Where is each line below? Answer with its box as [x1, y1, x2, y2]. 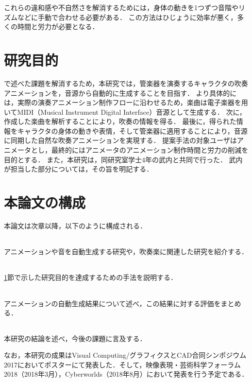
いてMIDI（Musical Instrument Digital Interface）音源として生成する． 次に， [4, 106, 246, 117]
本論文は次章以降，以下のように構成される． [4, 220, 147, 230]
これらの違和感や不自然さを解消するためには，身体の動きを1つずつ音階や [4, 2, 238, 12]
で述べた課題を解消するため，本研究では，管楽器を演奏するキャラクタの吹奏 [4, 78, 248, 88]
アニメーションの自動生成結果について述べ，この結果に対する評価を [4, 298, 221, 308]
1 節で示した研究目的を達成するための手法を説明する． [4, 272, 177, 282]
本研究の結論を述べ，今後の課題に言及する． [4, 333, 147, 344]
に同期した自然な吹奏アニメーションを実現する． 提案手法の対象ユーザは [4, 135, 237, 145]
